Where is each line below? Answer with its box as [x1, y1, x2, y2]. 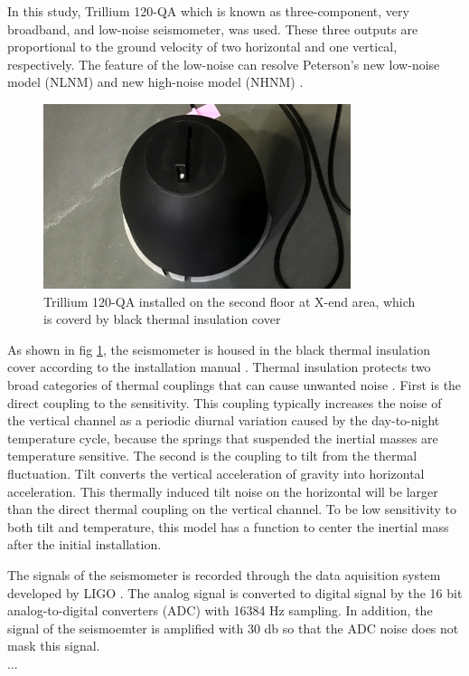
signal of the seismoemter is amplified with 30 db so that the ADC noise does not [7, 618, 459, 637]
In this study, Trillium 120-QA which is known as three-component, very [7, 2, 409, 20]
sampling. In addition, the [288, 601, 433, 620]
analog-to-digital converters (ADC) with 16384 [7, 601, 266, 620]
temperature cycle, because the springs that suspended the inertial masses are [7, 428, 438, 447]
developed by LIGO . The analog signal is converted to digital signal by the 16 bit [7, 583, 463, 602]
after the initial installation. [7, 535, 162, 554]
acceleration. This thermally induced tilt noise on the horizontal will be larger [7, 481, 438, 500]
